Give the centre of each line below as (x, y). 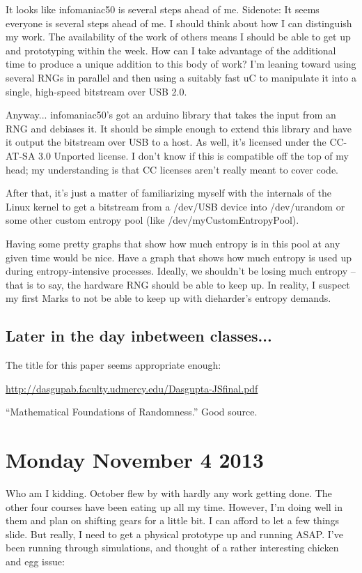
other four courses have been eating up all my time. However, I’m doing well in (174, 506)
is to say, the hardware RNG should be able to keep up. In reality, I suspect (188, 284)
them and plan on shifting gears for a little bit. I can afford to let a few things (173, 520)
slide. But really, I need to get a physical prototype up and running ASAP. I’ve (174, 534)
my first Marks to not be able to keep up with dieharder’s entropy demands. (168, 298)
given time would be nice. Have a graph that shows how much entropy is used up (179, 257)
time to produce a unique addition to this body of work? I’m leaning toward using (181, 64)
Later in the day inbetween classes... (139, 336)
